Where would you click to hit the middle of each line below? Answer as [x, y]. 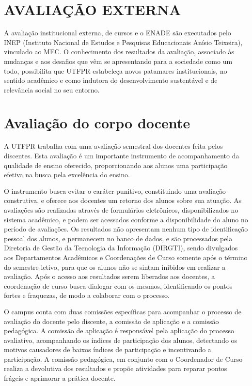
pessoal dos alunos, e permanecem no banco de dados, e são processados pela [118, 238]
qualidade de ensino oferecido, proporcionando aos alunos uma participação [116, 165]
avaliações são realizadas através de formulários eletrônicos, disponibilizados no [121, 209]
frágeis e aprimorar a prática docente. [60, 378]
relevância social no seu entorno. [52, 89]
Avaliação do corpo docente [97, 123]
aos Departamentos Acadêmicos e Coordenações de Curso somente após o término [126, 257]
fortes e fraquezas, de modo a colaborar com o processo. [87, 295]
